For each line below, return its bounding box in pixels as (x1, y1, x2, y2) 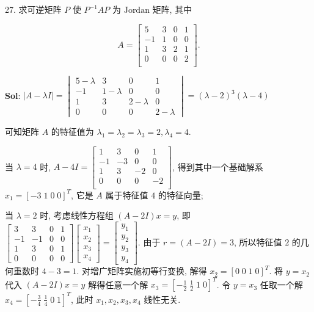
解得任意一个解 (88, 278, 148, 291)
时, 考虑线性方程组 (40, 209, 114, 222)
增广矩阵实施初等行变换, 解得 (90, 264, 207, 277)
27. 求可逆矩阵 (5, 3, 62, 15)
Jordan (123, 6, 150, 15)
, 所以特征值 (233, 236, 282, 249)
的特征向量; (158, 188, 203, 201)
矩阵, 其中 (152, 3, 192, 15)
